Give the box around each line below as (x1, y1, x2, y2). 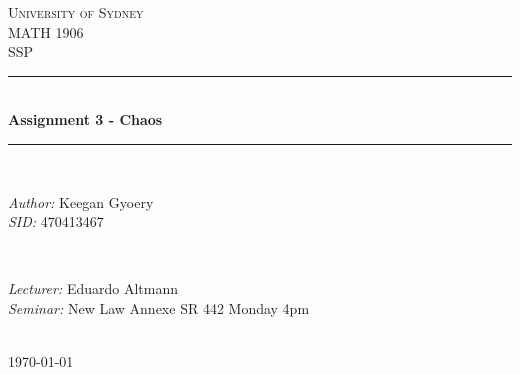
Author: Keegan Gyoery (8, 191, 154, 212)
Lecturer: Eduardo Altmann (8, 278, 179, 299)
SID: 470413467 (8, 211, 104, 232)
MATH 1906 (8, 21, 84, 42)
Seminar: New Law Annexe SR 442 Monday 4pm (8, 297, 310, 318)
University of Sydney (8, 2, 144, 22)
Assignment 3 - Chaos (8, 109, 163, 130)
